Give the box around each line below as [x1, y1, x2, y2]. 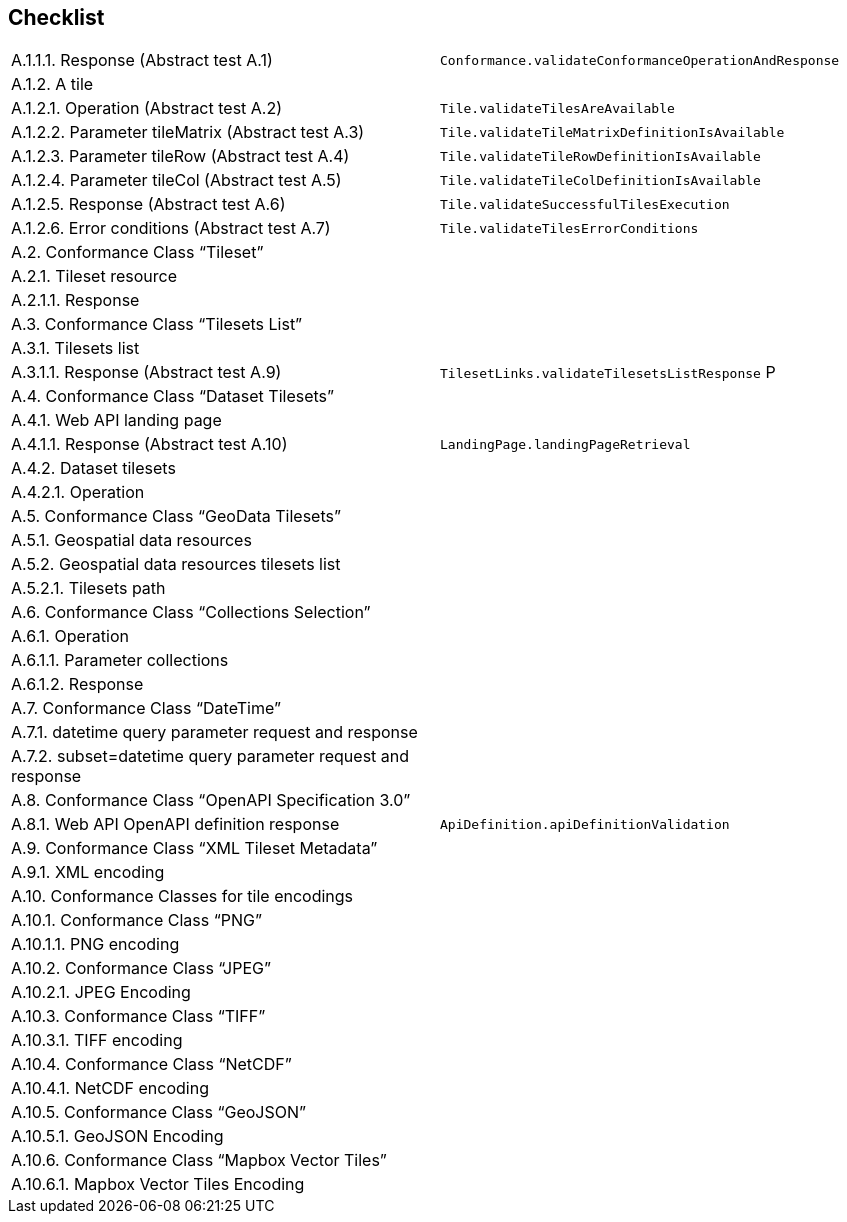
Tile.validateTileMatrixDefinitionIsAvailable [440, 124, 785, 140]
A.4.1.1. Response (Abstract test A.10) [11, 434, 288, 455]
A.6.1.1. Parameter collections [11, 650, 229, 671]
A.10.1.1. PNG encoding [11, 934, 180, 955]
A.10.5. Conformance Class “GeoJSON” [11, 1102, 307, 1123]
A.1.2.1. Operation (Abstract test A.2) [11, 98, 283, 119]
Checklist [8, 5, 105, 30]
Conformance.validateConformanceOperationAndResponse [440, 52, 840, 68]
